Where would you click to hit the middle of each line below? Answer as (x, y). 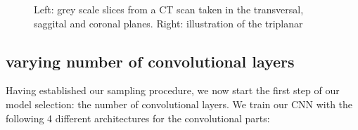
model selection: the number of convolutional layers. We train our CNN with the (179, 104)
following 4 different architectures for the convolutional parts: (138, 118)
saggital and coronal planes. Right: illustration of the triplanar (168, 23)
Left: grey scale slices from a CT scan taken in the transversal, (169, 9)
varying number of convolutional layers (150, 61)
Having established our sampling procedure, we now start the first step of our (173, 90)
